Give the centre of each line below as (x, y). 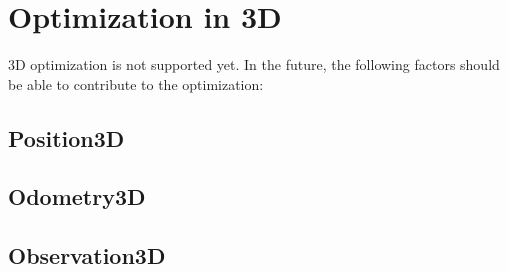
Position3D (66, 137)
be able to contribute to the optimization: (136, 83)
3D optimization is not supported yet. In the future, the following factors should (254, 64)
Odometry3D (77, 196)
